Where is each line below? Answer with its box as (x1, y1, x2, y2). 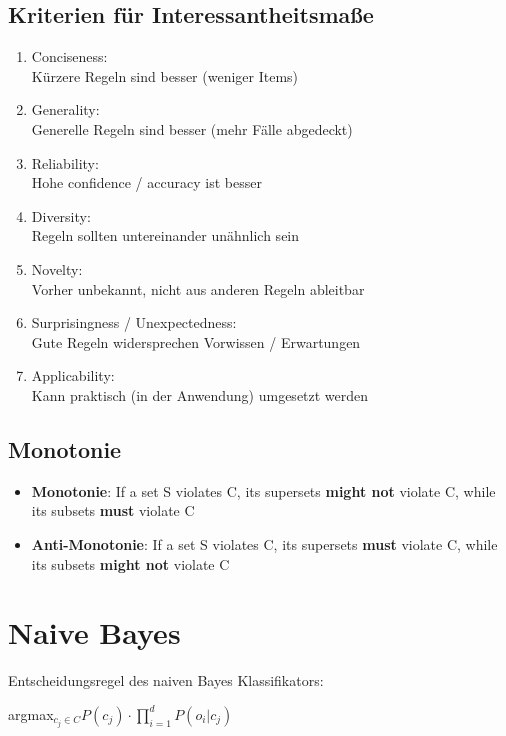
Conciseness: (31, 46, 108, 67)
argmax (8, 703, 54, 724)
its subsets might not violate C (31, 553, 230, 574)
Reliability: (31, 152, 99, 173)
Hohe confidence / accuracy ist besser (31, 172, 262, 193)
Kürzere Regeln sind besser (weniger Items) (31, 65, 299, 86)
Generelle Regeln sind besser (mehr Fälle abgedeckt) (31, 118, 353, 139)
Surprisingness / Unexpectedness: (31, 312, 237, 333)
